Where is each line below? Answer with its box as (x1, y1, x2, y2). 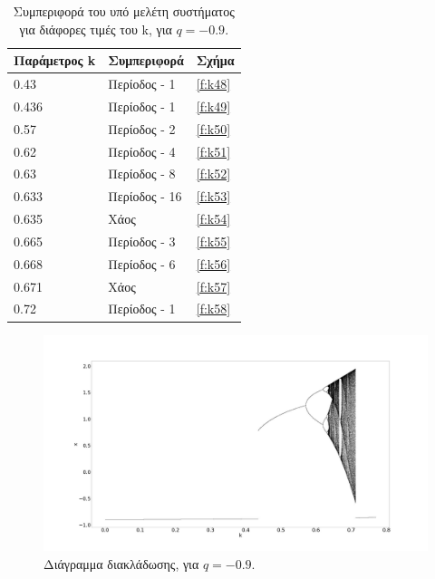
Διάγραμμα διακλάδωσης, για (43, 554, 199, 573)
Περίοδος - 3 (108, 231, 176, 250)
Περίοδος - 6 (108, 254, 176, 273)
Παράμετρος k (14, 51, 96, 70)
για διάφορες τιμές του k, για (19, 19, 172, 38)
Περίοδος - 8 (108, 164, 176, 183)
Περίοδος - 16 (108, 187, 182, 206)
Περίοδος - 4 (108, 141, 176, 160)
